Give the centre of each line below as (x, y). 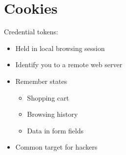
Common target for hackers (56, 147)
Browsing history (52, 114)
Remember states (41, 81)
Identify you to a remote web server (69, 65)
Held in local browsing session (60, 48)
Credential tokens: (31, 32)
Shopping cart (48, 97)
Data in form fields (55, 130)
